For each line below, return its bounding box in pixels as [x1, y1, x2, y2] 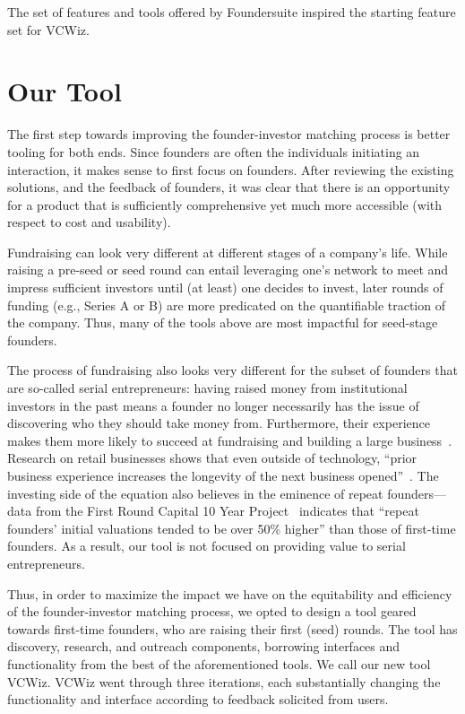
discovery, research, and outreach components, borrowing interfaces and [7, 637, 400, 656]
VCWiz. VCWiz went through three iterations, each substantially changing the [7, 672, 441, 691]
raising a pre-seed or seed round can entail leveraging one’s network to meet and [7, 260, 449, 279]
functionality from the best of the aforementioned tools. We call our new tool [7, 654, 431, 673]
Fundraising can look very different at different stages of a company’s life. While [7, 242, 448, 261]
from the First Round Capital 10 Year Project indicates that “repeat [35, 501, 419, 520]
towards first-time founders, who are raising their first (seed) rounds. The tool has [7, 619, 458, 638]
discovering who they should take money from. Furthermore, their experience [7, 414, 430, 432]
